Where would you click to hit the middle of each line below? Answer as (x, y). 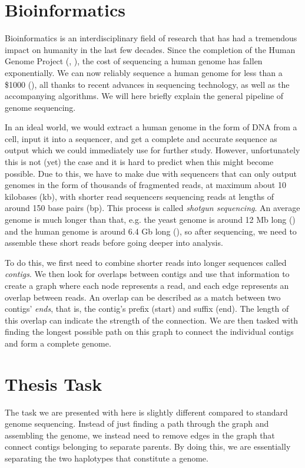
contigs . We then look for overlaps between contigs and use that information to (147, 274)
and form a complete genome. (58, 343)
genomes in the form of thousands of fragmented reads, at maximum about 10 (145, 185)
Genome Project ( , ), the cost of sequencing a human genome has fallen (134, 61)
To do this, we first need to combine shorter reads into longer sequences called (146, 262)
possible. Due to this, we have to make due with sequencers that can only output (151, 173)
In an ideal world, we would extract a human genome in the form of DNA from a (151, 127)
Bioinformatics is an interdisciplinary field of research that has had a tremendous (151, 38)
